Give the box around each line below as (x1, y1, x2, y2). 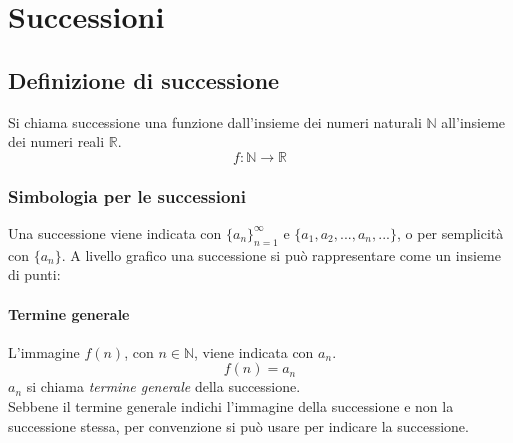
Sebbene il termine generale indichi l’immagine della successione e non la (8, 395, 454, 416)
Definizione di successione (8, 64, 280, 95)
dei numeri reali (8, 131, 105, 152)
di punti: (8, 264, 61, 285)
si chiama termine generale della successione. (26, 376, 301, 397)
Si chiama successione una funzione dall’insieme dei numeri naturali (8, 111, 422, 132)
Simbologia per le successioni (8, 183, 246, 208)
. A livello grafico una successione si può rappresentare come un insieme (61, 244, 501, 265)
